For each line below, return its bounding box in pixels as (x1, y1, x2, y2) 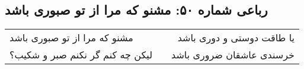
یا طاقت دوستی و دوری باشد (177, 31, 295, 45)
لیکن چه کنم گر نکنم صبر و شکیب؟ (9, 48, 153, 62)
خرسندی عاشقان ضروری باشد (171, 48, 295, 62)
